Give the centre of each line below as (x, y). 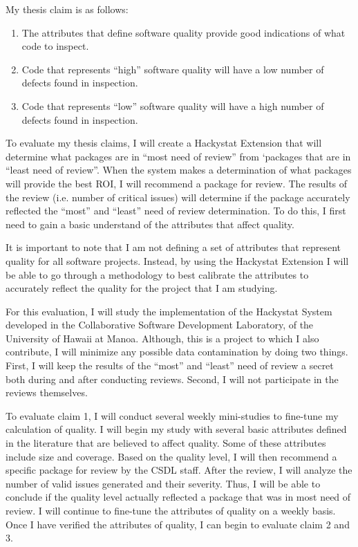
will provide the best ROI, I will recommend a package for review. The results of (177, 183)
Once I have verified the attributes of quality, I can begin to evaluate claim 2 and (178, 524)
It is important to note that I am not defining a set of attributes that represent (173, 247)
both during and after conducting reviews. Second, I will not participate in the (172, 379)
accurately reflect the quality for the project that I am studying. (142, 288)
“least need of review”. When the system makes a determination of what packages (179, 170)
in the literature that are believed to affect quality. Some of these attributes (166, 443)
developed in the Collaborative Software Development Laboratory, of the (160, 325)
